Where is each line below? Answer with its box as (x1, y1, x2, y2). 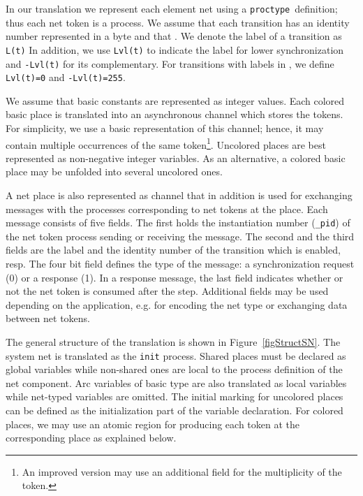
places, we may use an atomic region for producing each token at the (6, 416, 300, 431)
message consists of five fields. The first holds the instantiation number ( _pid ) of (6, 215, 350, 230)
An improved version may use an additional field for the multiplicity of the (22, 464, 342, 479)
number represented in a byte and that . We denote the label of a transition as (6, 29, 342, 43)
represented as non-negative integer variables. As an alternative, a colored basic (6, 150, 346, 165)
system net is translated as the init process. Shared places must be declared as (6, 348, 346, 363)
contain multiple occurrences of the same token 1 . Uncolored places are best (6, 135, 326, 152)
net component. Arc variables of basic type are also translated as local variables (6, 375, 347, 390)
